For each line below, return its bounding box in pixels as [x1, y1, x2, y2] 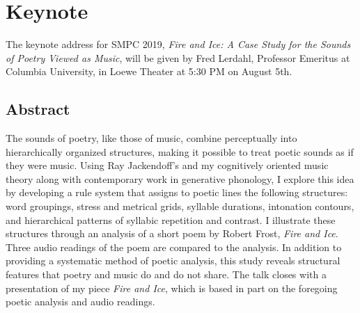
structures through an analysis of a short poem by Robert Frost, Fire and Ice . [6, 226, 338, 241]
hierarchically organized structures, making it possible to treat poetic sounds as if [6, 144, 354, 159]
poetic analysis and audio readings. [6, 294, 155, 309]
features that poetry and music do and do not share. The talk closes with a [6, 267, 327, 282]
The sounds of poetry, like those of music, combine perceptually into [6, 131, 297, 145]
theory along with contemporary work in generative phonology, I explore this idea [6, 171, 354, 186]
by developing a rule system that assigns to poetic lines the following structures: [6, 185, 348, 200]
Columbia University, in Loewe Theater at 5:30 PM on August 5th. [6, 64, 292, 79]
